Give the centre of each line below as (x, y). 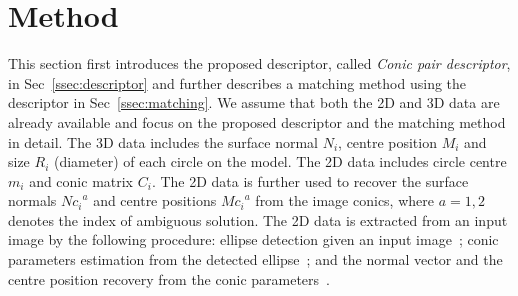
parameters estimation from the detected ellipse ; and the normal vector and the (255, 259)
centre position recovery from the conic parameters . (169, 278)
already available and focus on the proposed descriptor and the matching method (257, 121)
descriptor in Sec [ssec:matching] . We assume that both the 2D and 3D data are (254, 102)
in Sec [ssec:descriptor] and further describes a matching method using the (237, 82)
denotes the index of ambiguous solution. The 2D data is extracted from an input (258, 219)
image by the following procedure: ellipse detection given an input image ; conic (253, 239)
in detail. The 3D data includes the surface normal (163, 141)
